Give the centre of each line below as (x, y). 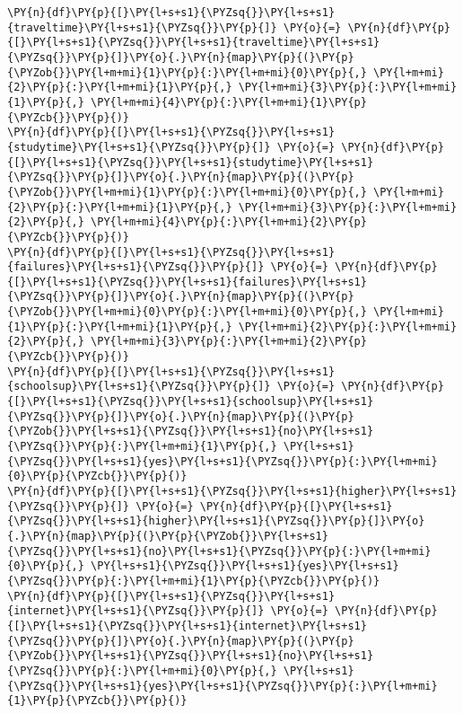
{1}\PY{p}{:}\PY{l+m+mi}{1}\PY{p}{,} (120, 326)
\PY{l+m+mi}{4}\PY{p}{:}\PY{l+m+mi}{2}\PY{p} (229, 222)
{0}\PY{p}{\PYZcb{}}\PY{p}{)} (97, 476)
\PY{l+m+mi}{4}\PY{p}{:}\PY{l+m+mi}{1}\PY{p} (229, 102)
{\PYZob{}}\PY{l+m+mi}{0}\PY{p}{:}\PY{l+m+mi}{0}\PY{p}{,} (187, 312)
